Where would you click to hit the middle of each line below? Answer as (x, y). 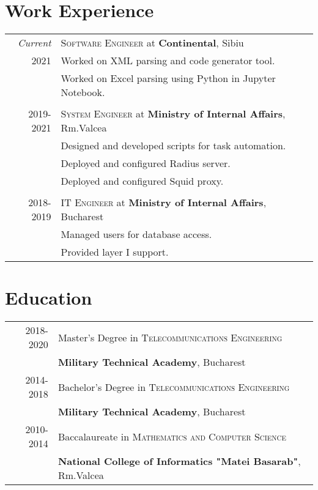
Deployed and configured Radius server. (146, 163)
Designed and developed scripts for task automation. (173, 146)
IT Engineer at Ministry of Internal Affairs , (164, 202)
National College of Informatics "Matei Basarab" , (179, 461)
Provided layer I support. (115, 252)
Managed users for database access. (136, 234)
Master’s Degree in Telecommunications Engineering (170, 337)
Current (35, 43)
